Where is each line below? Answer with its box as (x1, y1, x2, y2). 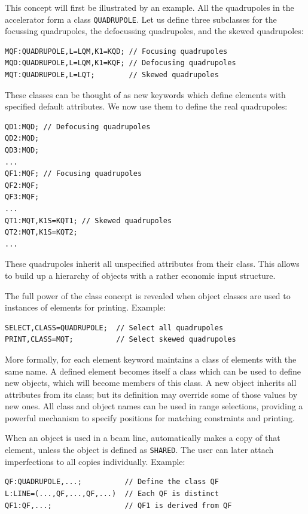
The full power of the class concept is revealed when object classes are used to (5, 289, 291, 302)
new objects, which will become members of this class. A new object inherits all (5, 376, 297, 389)
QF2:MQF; (5, 181, 39, 190)
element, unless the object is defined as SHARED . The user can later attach (5, 443, 274, 456)
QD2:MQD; (5, 134, 39, 143)
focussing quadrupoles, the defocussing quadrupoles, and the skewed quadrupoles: (5, 25, 304, 37)
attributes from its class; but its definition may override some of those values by (5, 388, 298, 400)
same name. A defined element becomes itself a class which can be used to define (5, 364, 301, 377)
